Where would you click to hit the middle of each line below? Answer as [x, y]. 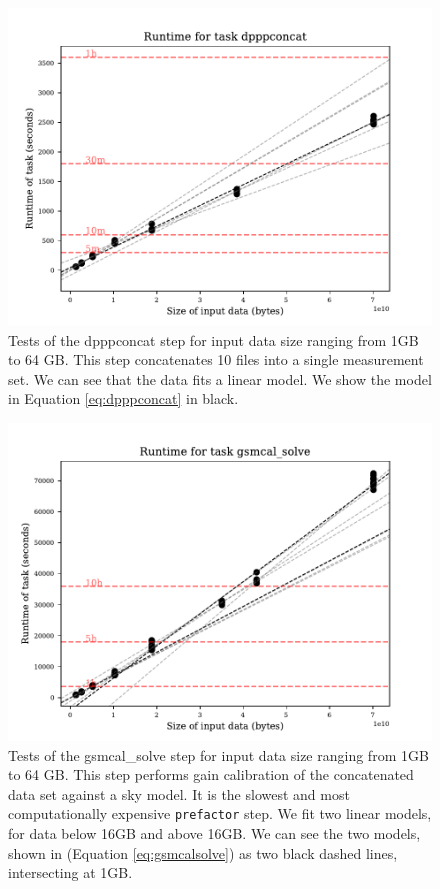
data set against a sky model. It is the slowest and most [179, 793]
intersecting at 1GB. [70, 872]
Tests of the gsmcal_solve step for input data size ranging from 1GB [218, 754]
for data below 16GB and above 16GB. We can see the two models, [214, 833]
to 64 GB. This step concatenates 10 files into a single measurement [216, 359]
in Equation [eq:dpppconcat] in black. [123, 398]
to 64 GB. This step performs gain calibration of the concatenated [211, 774]
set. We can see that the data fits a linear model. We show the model [220, 378]
